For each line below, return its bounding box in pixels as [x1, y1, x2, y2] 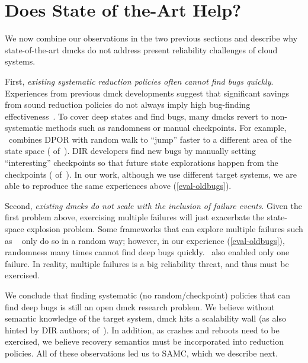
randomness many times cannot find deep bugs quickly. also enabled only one [5, 246, 290, 258]
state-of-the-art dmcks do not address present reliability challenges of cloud [5, 43, 278, 56]
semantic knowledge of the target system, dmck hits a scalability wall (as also [5, 312, 286, 325]
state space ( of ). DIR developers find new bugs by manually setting [5, 144, 256, 157]
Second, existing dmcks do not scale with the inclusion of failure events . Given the [5, 199, 302, 211]
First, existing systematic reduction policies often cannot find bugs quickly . [5, 75, 274, 87]
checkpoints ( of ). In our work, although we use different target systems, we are [5, 168, 297, 180]
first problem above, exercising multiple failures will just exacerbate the [5, 211, 265, 223]
